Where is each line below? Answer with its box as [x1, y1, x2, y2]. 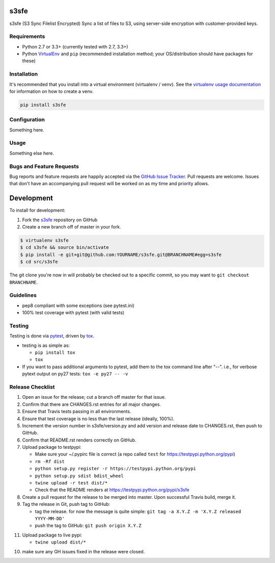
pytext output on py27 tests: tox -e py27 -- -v [22, 371, 128, 377]
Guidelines [9, 292, 37, 299]
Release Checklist [9, 383, 56, 390]
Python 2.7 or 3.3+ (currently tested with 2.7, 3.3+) [22, 43, 128, 49]
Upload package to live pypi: [22, 532, 82, 538]
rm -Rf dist [35, 458, 65, 464]
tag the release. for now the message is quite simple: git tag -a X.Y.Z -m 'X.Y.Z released [35, 508, 241, 515]
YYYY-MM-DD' [35, 516, 65, 521]
